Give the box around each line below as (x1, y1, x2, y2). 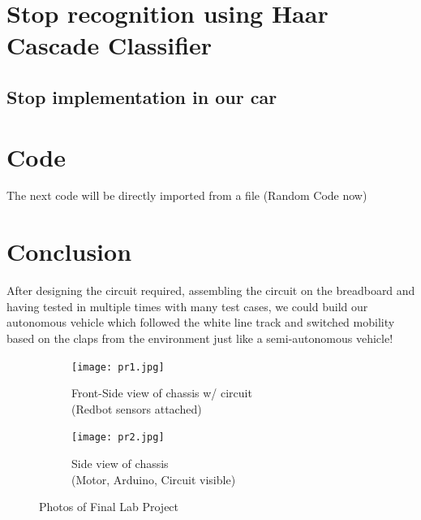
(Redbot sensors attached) (71, 400, 202, 417)
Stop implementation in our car (6, 84, 277, 109)
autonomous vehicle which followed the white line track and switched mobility (6, 314, 395, 331)
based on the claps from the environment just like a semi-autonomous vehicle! (6, 329, 393, 346)
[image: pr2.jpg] (71, 431, 165, 444)
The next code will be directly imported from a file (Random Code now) (6, 187, 367, 204)
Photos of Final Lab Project (39, 498, 179, 515)
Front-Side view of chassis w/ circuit (71, 384, 252, 401)
